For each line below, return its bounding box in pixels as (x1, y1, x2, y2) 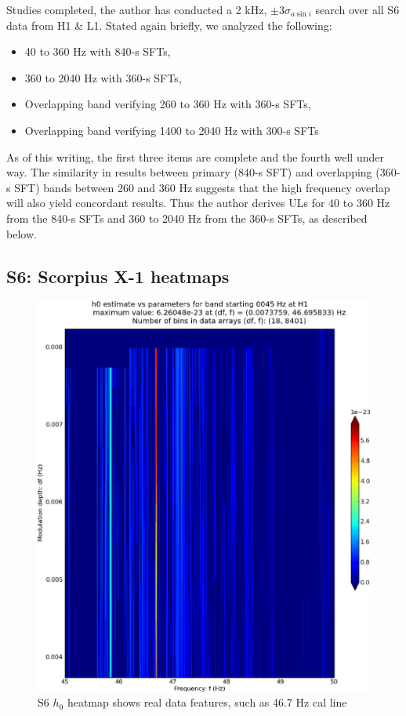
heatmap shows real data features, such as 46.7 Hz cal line (67, 694, 347, 711)
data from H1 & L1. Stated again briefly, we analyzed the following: (6, 16, 332, 33)
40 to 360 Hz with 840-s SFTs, (24, 43, 171, 60)
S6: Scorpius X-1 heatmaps (6, 264, 230, 288)
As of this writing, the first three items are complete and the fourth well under (6, 148, 384, 165)
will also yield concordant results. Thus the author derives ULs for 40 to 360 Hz (6, 194, 390, 211)
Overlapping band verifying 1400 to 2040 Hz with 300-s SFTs (24, 122, 319, 138)
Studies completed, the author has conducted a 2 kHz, (6, 2, 267, 17)
